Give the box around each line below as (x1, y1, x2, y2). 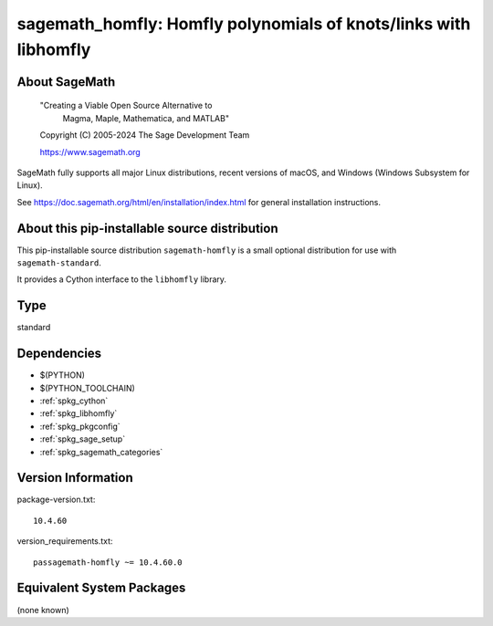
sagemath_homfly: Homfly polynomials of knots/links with (16, 14, 471, 34)
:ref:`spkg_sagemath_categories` (39, 446, 163, 457)
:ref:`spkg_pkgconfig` (39, 421, 121, 432)
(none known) (16, 604, 70, 615)
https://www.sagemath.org (39, 146, 141, 157)
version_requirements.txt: (16, 536, 113, 547)
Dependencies (16, 346, 102, 361)
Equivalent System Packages (16, 580, 186, 596)
